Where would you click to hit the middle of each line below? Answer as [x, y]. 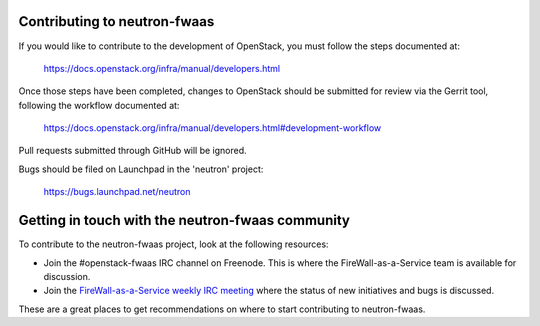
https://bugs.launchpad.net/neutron [117, 192]
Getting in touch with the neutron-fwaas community [184, 220]
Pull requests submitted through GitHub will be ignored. [132, 151]
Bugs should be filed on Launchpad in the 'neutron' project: [141, 169]
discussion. [67, 276]
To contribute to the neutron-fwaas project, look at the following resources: [173, 244]
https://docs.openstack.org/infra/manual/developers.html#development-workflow [212, 128]
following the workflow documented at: [99, 105]
